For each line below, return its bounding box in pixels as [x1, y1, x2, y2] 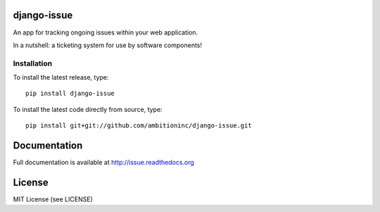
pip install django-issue [25, 89, 115, 98]
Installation [13, 58, 53, 68]
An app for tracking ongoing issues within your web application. [13, 28, 198, 37]
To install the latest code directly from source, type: [13, 105, 163, 113]
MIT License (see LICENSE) [13, 195, 93, 204]
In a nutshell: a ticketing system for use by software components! [13, 41, 203, 49]
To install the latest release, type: [13, 73, 109, 82]
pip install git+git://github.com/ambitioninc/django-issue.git [25, 122, 253, 130]
